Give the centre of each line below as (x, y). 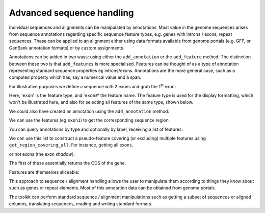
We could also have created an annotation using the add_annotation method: (89, 111)
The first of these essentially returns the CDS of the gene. (67, 163)
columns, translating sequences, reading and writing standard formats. (81, 204)
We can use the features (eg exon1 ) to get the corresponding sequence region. (90, 120)
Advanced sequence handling (72, 13)
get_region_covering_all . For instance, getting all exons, (71, 145)
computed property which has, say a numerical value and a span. (75, 77)
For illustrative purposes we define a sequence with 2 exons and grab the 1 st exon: (93, 86)
